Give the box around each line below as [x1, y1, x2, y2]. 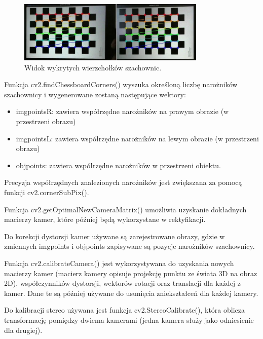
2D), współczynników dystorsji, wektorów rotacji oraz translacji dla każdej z [4, 278, 241, 288]
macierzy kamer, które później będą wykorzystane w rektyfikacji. [4, 214, 206, 224]
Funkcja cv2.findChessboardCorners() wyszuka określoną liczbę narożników [4, 79, 238, 90]
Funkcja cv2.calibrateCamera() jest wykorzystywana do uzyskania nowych [4, 257, 234, 268]
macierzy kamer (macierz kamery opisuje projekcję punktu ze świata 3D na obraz [4, 268, 257, 278]
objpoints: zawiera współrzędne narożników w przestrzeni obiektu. [16, 160, 221, 170]
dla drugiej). [4, 324, 43, 335]
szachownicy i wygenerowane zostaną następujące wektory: [4, 89, 186, 99]
